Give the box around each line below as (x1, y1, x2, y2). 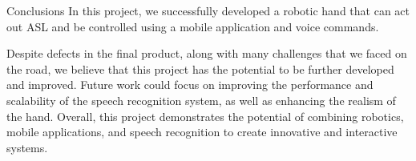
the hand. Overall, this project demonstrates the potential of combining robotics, (6, 107, 404, 124)
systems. (6, 139, 48, 155)
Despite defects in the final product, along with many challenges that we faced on (6, 45, 407, 62)
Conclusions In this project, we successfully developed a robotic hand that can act (6, 2, 410, 18)
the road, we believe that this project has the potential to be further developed (6, 60, 394, 77)
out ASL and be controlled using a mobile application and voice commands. (6, 18, 379, 34)
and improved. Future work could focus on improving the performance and (6, 76, 374, 93)
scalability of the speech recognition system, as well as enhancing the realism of (6, 91, 396, 108)
